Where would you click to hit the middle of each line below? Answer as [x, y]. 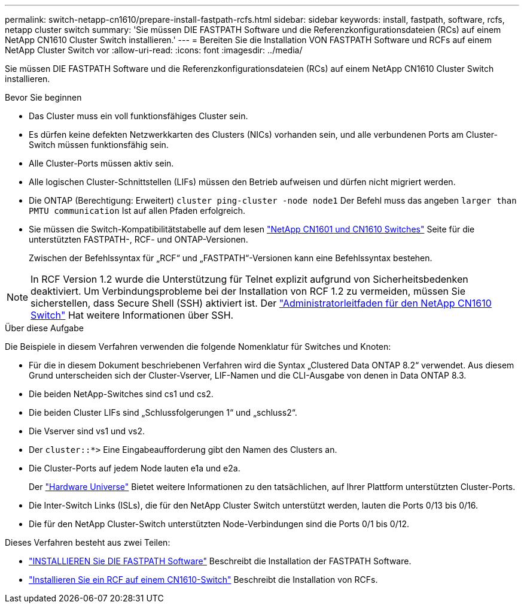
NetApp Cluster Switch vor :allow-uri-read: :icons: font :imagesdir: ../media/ [154, 50]
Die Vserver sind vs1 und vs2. [87, 431]
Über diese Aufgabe [44, 328]
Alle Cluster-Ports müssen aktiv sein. [101, 163]
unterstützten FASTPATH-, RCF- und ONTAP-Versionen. [138, 239]
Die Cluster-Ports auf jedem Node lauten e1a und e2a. [135, 468]
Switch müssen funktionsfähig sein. [99, 145]
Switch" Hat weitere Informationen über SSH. [132, 315]
